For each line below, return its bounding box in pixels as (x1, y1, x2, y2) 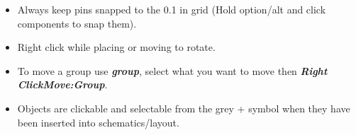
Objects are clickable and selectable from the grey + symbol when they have (17, 100, 350, 115)
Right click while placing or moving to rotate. (17, 40, 216, 54)
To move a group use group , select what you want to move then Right (17, 63, 328, 78)
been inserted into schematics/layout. (17, 115, 179, 129)
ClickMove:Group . (17, 77, 108, 92)
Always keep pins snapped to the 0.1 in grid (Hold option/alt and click (17, 2, 326, 16)
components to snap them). (17, 16, 137, 30)
